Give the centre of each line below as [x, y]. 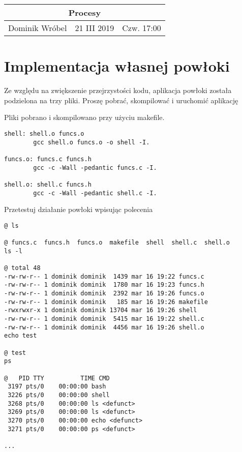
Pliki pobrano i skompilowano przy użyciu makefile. [84, 117]
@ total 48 [22, 268]
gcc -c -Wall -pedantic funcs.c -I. [95, 168]
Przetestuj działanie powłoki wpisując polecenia [79, 209]
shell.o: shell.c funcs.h [48, 184]
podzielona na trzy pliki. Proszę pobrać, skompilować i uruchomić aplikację [121, 100]
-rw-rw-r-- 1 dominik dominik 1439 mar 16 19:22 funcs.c [104, 276]
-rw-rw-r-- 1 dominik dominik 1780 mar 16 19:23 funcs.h [104, 285]
